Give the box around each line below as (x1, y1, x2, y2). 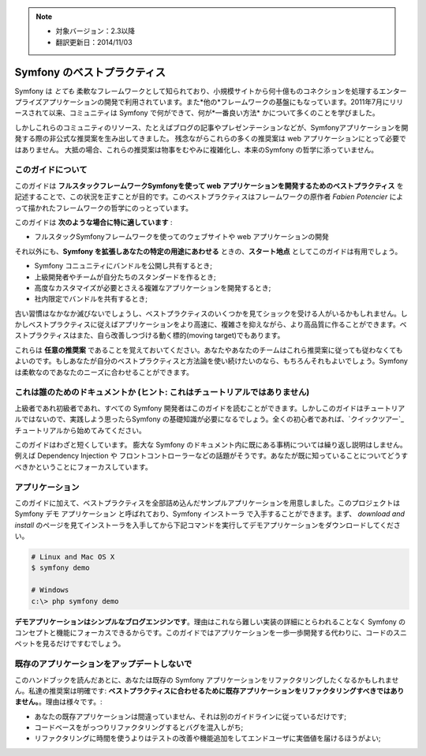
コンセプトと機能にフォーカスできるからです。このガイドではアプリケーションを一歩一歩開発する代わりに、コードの (14, 627, 394, 637)
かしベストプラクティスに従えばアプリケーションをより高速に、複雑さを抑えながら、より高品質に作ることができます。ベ (14, 320, 407, 329)
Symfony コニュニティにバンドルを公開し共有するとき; (34, 261, 213, 271)
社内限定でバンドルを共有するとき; (34, 294, 148, 304)
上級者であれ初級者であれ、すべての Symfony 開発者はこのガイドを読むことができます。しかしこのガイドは (14, 403, 364, 413)
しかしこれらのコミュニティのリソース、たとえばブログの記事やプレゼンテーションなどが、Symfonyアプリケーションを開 (14, 122, 409, 132)
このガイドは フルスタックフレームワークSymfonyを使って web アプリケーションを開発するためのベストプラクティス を (14, 181, 404, 190)
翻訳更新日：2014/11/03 (55, 37, 133, 47)
